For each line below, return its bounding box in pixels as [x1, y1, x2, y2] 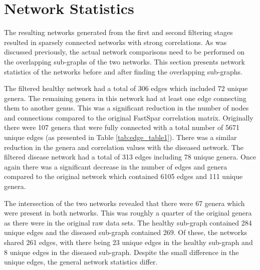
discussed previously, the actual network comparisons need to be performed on [4, 46, 245, 57]
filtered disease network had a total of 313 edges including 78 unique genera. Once [4, 151, 256, 162]
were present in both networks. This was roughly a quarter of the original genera [4, 207, 252, 218]
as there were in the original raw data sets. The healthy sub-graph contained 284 [4, 217, 252, 227]
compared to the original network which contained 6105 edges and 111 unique [4, 171, 243, 181]
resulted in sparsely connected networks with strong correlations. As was [4, 36, 227, 47]
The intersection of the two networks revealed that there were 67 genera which [4, 197, 245, 208]
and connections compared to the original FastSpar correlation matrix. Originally [4, 112, 253, 122]
